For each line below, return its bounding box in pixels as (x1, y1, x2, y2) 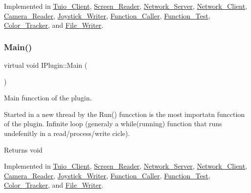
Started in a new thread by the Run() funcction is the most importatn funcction (4, 109, 245, 119)
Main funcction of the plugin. (4, 93, 92, 103)
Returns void (4, 144, 43, 154)
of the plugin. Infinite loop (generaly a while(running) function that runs (4, 118, 222, 129)
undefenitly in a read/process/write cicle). (4, 128, 130, 138)
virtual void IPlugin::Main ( (4, 60, 88, 70)
